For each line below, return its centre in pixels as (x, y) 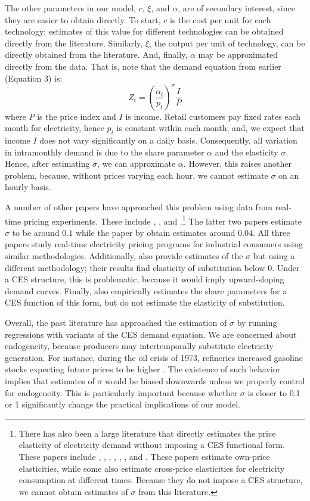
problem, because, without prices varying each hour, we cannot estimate (137, 175)
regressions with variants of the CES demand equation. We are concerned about (151, 334)
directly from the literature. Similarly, (74, 43)
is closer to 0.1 (274, 392)
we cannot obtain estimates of (73, 491)
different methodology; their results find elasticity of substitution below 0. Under (152, 267)
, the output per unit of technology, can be (227, 43)
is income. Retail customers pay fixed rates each (213, 116)
